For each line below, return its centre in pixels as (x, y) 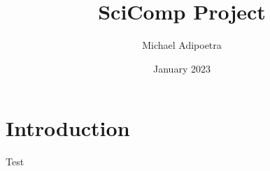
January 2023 (182, 68)
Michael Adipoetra (182, 45)
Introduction (68, 128)
